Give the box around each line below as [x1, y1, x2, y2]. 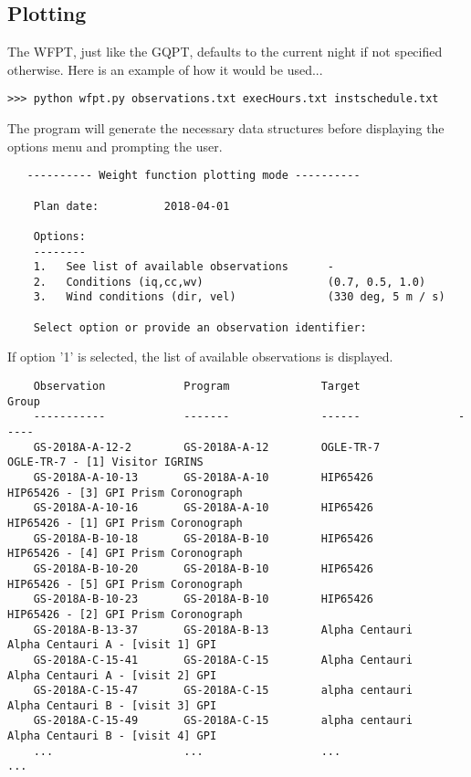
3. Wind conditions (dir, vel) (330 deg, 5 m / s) [33, 290, 445, 304]
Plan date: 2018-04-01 [33, 199, 230, 213]
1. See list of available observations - [33, 260, 334, 274]
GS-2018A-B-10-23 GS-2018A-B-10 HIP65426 [33, 593, 373, 606]
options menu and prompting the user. [7, 136, 223, 155]
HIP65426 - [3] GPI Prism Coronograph [7, 486, 243, 499]
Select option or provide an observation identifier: [33, 320, 367, 334]
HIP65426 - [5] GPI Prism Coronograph [7, 577, 243, 591]
